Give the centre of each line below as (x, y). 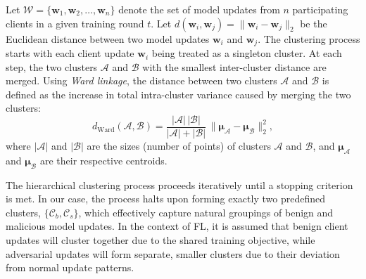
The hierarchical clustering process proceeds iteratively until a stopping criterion (179, 184)
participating (320, 9)
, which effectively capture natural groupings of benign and (206, 212)
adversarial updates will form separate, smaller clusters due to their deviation (173, 253)
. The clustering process (309, 38)
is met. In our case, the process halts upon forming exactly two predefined (165, 199)
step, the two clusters (52, 66)
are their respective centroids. (103, 160)
